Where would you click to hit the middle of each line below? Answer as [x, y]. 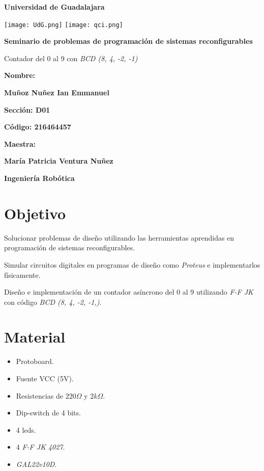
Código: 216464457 [38, 127]
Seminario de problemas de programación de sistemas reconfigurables [128, 41]
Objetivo [35, 213]
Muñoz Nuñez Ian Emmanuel [57, 93]
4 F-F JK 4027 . [40, 447]
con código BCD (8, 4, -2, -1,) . [53, 302]
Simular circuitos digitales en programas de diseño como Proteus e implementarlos [132, 264]
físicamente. [22, 274]
